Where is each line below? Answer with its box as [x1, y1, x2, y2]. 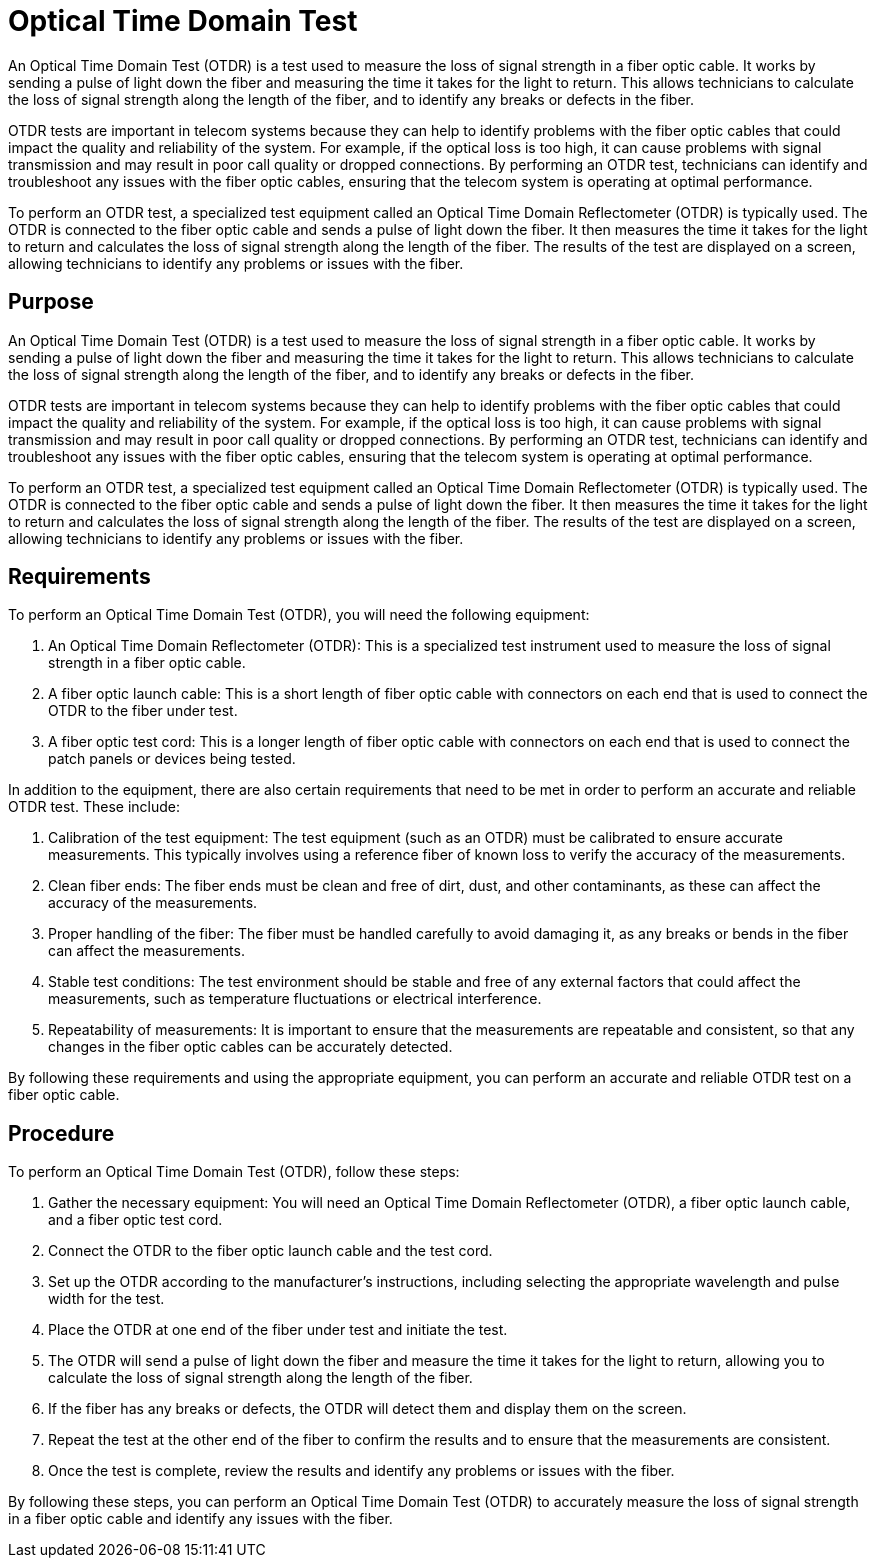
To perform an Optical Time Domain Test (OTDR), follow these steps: [8, 1163, 460, 1181]
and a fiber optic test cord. [48, 1211, 223, 1229]
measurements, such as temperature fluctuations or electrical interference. [48, 990, 542, 1008]
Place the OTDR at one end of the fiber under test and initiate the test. [48, 1321, 508, 1339]
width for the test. [48, 1290, 165, 1308]
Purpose [8, 289, 94, 315]
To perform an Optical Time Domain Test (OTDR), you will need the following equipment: [8, 606, 590, 624]
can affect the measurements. [48, 942, 245, 960]
